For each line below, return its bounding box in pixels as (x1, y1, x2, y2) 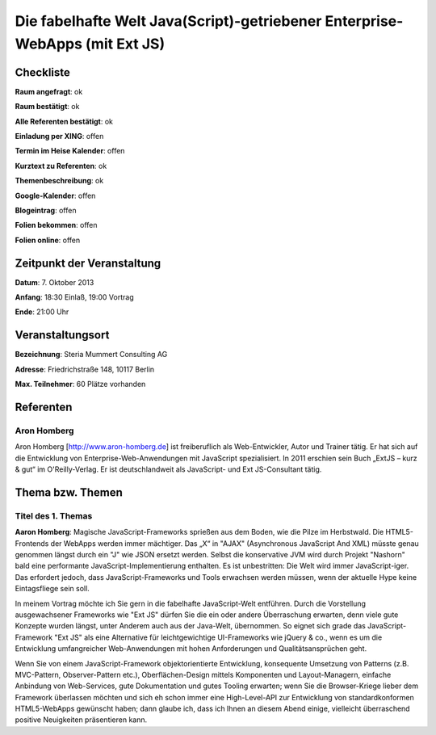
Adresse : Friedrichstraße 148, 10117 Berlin (15, 364, 155, 374)
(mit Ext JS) (85, 35, 166, 52)
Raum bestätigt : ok (15, 102, 80, 111)
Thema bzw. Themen (15, 485, 123, 499)
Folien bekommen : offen (15, 220, 98, 230)
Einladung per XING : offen (15, 132, 104, 141)
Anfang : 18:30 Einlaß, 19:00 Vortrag (15, 292, 134, 302)
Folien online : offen (15, 235, 81, 245)
